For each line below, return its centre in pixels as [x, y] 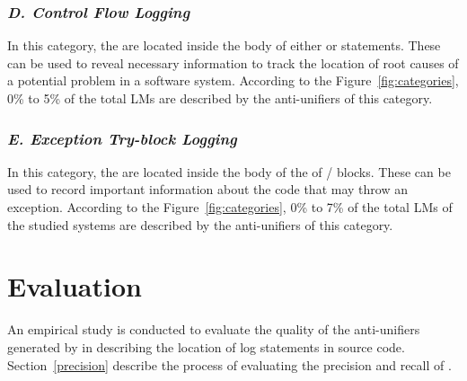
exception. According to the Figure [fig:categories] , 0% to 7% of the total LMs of [230, 207]
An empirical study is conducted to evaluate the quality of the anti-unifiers [214, 329]
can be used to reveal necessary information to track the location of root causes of [233, 62]
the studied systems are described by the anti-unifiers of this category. [200, 224]
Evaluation [75, 286]
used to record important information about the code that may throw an [207, 189]
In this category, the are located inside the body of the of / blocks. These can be [229, 171]
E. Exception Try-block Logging [122, 138]
